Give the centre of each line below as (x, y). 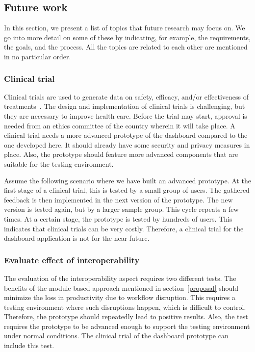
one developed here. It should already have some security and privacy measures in (127, 144)
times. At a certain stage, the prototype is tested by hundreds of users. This (118, 218)
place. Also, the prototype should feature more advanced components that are (121, 154)
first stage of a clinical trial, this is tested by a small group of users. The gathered (127, 190)
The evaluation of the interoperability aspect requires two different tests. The (120, 278)
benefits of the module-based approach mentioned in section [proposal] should (121, 288)
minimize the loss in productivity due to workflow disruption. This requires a (120, 297)
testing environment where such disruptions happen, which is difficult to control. (125, 307)
